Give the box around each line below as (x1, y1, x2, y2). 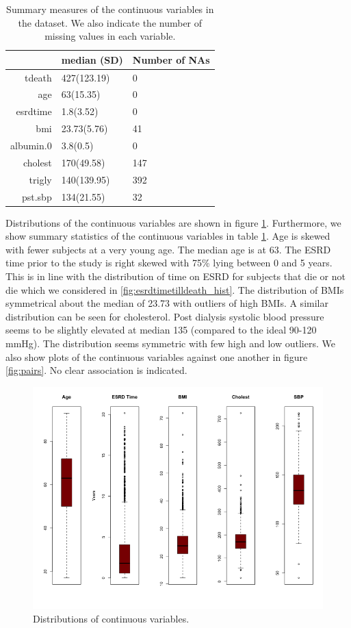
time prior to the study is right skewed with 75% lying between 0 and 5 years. (5, 255, 333, 270)
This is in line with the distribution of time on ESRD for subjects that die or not (5, 269, 346, 283)
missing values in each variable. (44, 29, 176, 43)
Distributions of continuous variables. (33, 611, 190, 625)
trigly (29, 172, 52, 186)
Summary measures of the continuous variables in (6, 2, 214, 16)
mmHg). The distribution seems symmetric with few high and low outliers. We (5, 336, 335, 350)
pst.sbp (21, 189, 52, 203)
